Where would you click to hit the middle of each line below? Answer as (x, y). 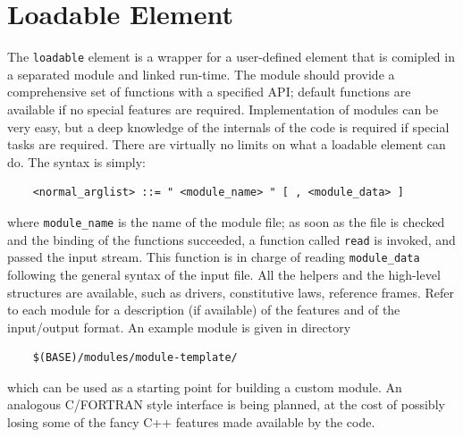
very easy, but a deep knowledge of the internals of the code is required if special (228, 126)
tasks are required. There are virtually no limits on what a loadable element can (227, 144)
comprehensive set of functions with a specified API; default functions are (209, 92)
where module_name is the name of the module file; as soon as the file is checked (226, 221)
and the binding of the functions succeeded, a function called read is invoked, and (231, 239)
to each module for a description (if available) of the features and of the (204, 310)
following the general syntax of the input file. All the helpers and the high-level (224, 274)
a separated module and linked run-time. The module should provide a (201, 74)
